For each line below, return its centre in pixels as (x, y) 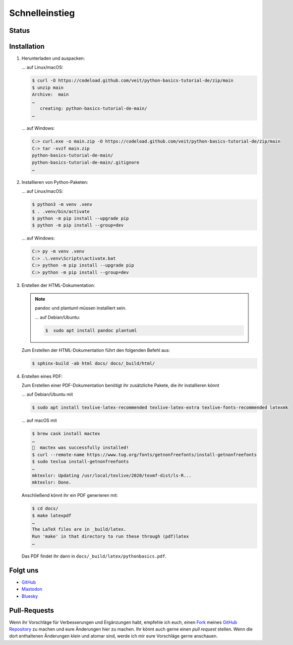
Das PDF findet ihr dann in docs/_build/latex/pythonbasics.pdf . (94, 556)
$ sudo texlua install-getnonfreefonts (80, 461)
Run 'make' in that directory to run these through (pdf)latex (111, 536)
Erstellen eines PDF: (42, 376)
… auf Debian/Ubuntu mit (47, 395)
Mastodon (32, 589)
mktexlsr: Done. (52, 483)
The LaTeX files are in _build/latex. (79, 529)
